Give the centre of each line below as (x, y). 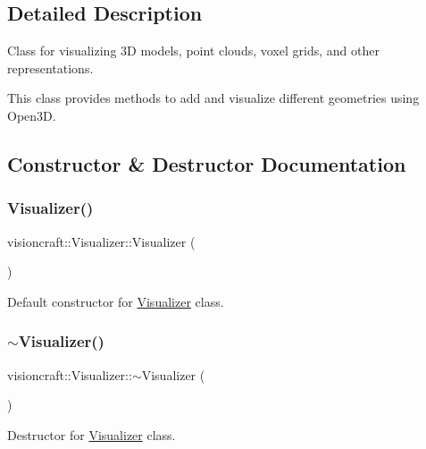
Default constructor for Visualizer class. (116, 301)
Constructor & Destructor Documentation (207, 163)
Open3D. (32, 115)
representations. (50, 68)
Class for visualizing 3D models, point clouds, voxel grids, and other (193, 51)
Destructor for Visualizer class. (92, 434)
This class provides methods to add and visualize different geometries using (213, 98)
